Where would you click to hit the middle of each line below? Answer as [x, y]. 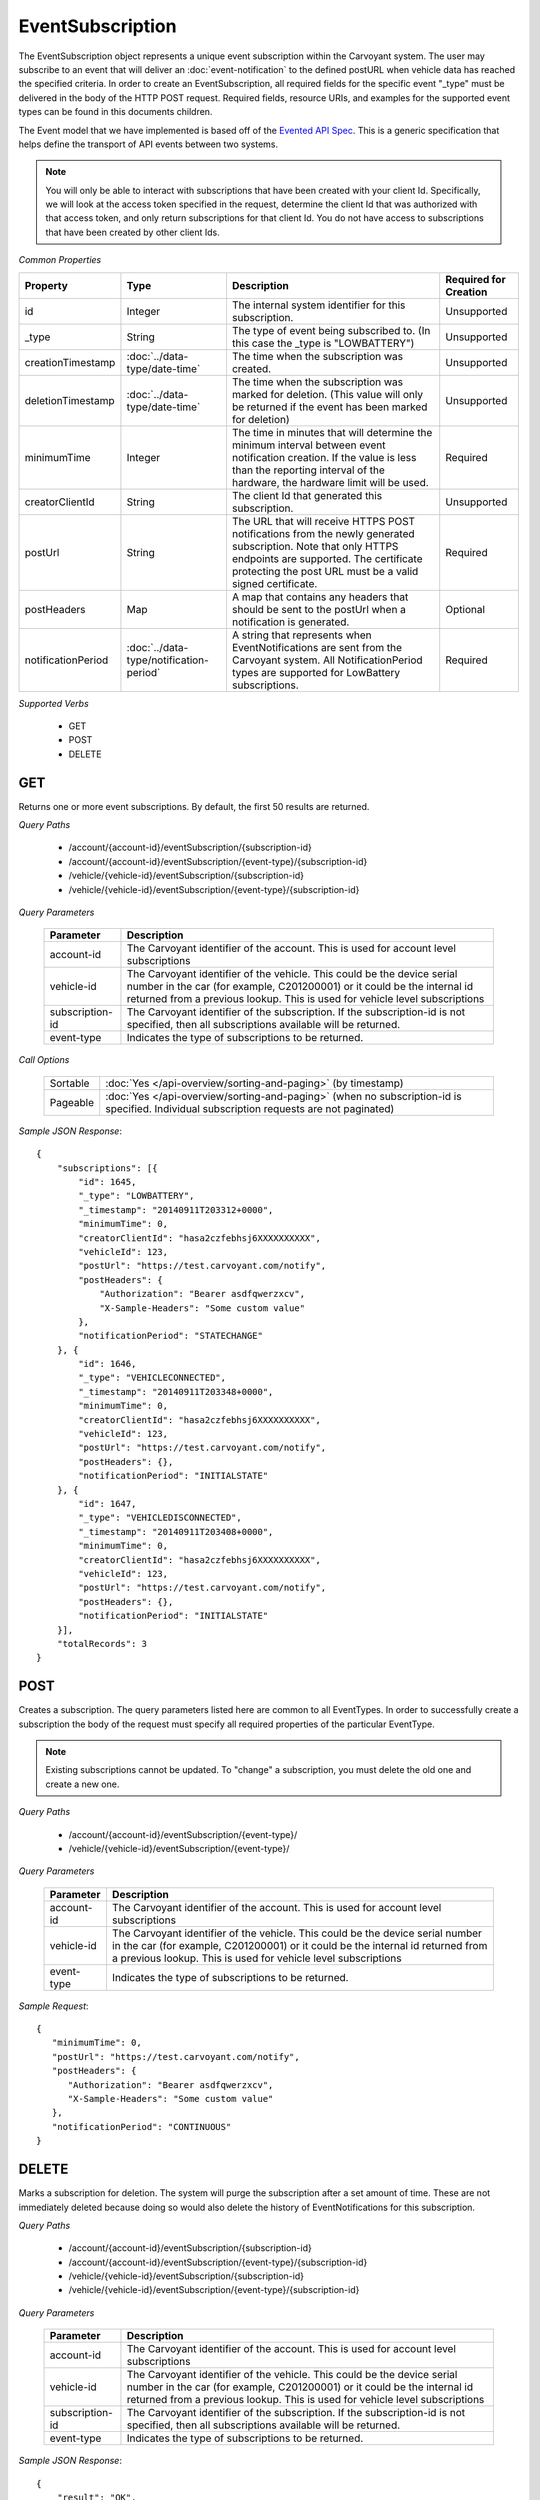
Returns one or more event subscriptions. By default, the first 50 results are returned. [194, 806]
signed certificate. [274, 583]
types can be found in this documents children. [115, 112]
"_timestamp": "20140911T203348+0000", [176, 1391]
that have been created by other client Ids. [132, 232]
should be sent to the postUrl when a [319, 609]
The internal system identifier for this [318, 305]
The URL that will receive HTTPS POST [323, 521]
